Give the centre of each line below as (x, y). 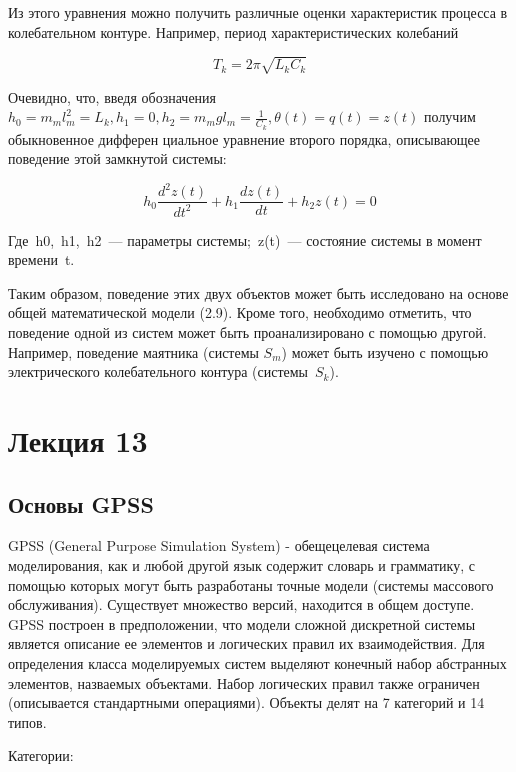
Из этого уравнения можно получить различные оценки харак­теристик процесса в (258, 12)
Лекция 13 (78, 440)
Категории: (41, 755)
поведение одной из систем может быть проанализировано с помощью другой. (247, 332)
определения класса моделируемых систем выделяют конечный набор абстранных (257, 662)
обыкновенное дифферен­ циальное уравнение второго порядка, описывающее (244, 138)
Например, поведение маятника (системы (133, 351)
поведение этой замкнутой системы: (117, 158)
